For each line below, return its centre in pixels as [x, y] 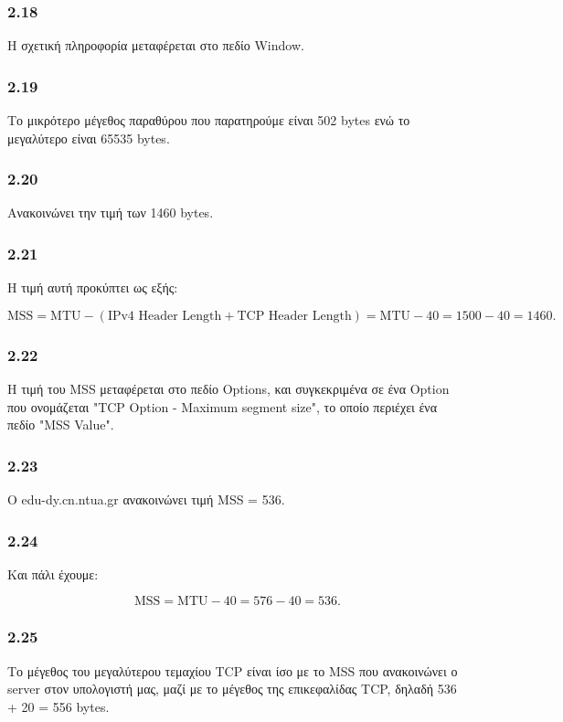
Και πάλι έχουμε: [53, 573]
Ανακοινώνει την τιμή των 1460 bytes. [111, 212]
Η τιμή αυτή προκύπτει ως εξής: [93, 287]
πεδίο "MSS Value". [61, 425]
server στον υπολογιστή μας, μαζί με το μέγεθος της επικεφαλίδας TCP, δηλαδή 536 [232, 689]
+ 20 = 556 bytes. [58, 706]
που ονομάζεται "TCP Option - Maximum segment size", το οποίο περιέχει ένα [222, 406]
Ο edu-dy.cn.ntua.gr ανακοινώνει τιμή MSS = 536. [146, 499]
